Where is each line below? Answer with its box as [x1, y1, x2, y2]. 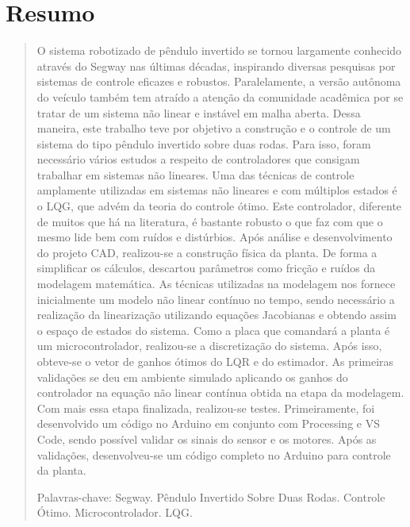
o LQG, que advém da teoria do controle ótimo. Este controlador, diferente [36, 198, 402, 214]
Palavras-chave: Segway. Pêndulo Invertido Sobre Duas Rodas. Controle [36, 488, 385, 505]
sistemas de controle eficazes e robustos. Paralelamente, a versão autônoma [36, 73, 401, 90]
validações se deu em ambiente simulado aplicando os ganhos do [36, 368, 348, 385]
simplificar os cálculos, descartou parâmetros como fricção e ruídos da [36, 260, 376, 276]
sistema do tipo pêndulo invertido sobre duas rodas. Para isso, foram [36, 135, 371, 152]
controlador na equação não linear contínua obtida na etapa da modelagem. [36, 384, 404, 401]
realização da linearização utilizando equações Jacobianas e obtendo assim [36, 306, 397, 323]
